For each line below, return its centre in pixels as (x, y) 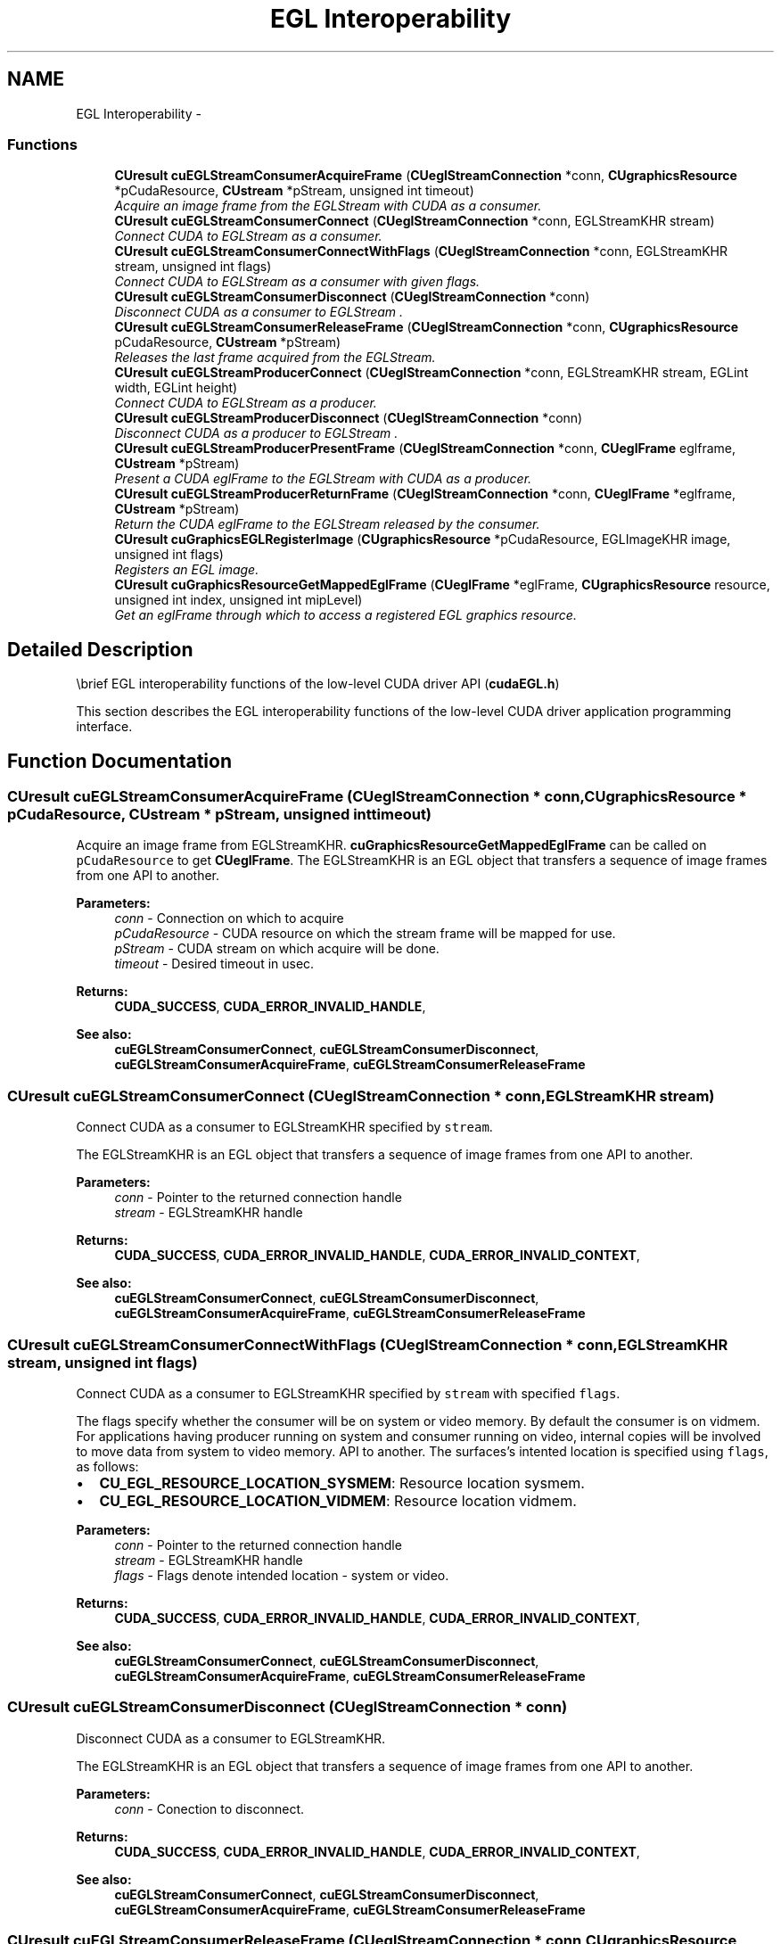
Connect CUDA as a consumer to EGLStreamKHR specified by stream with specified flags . (348, 1393)
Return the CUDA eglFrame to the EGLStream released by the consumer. (327, 524)
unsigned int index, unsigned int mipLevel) (238, 600)
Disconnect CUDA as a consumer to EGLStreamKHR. (231, 1738)
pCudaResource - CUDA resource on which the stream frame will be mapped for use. (365, 934)
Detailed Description (100, 649)
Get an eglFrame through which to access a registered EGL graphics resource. (345, 615)
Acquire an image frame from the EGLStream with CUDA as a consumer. (328, 206)
